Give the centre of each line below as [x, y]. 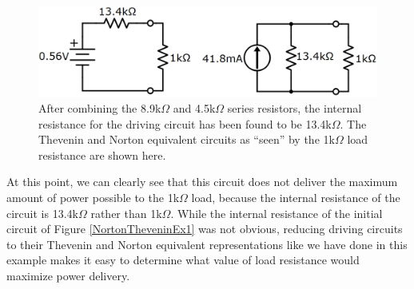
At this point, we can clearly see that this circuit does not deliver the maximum [202, 182]
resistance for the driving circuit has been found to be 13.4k [185, 123]
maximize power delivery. [68, 275]
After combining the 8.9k [100, 108]
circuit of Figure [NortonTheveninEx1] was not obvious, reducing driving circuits [205, 229]
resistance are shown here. [102, 154]
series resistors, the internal [295, 108]
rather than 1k [126, 213]
